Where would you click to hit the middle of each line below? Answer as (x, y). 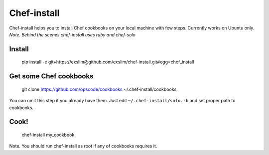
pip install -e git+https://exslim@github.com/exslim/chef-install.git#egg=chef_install (108, 62)
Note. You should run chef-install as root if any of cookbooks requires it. (83, 146)
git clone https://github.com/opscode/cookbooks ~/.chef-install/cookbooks (99, 89)
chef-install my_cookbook (48, 135)
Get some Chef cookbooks (51, 77)
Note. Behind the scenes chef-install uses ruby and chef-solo (72, 34)
